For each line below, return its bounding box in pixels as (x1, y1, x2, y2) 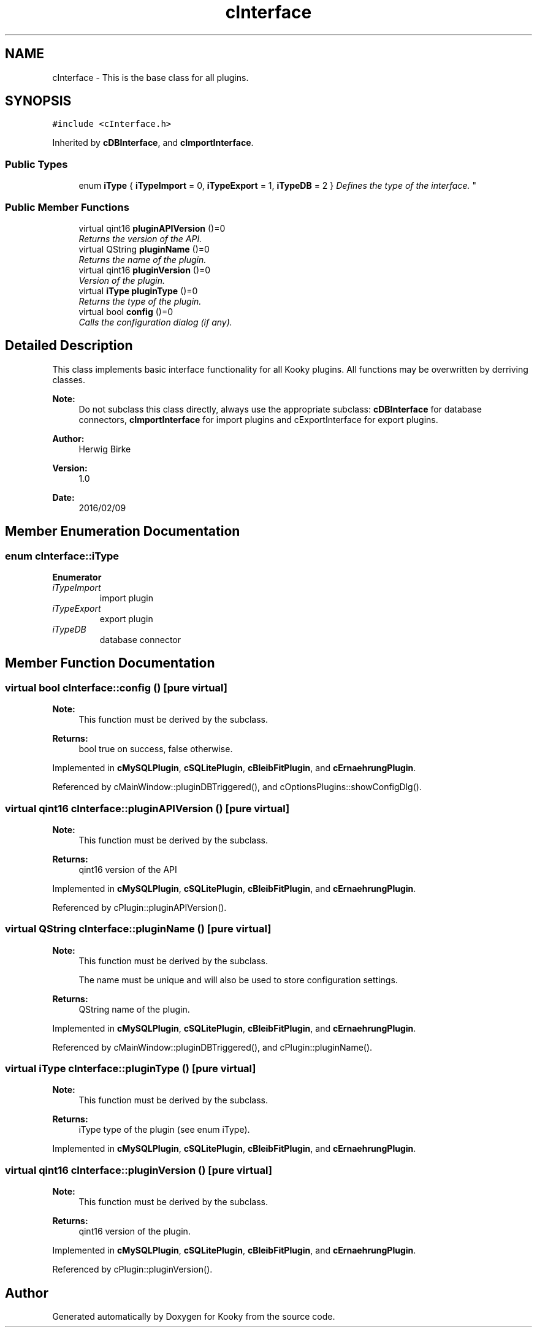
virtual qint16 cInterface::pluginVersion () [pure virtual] (5, 1163, 272, 1176)
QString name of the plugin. (78, 1003, 190, 1014)
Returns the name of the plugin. (78, 254, 207, 265)
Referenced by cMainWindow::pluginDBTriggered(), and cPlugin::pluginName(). (52, 1041, 373, 1052)
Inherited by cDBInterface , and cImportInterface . (52, 137, 254, 148)
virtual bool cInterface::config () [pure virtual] (5, 681, 227, 694)
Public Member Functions (5, 200, 129, 213)
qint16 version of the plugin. (78, 1226, 191, 1237)
